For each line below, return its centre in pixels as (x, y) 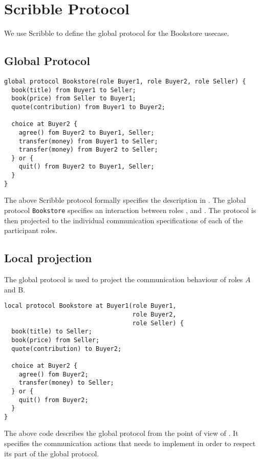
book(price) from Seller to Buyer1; (74, 99)
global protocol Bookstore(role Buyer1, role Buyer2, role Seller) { (125, 81)
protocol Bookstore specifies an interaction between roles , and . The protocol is (130, 210)
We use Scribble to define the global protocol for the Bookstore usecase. (117, 33)
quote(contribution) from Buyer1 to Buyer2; (88, 107)
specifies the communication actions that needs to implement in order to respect (130, 443)
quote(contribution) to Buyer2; (67, 349)
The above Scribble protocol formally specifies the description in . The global (125, 200)
